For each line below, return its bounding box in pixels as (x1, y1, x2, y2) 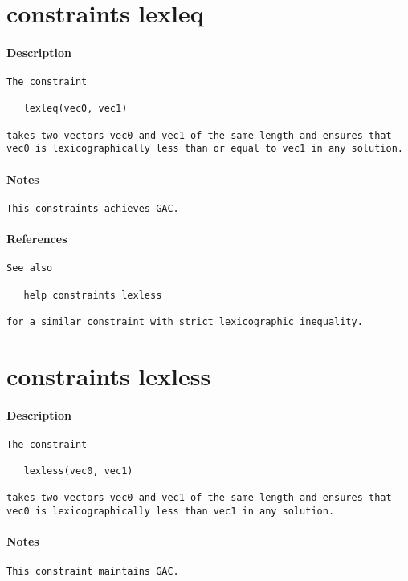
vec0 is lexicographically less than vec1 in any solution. (6, 506, 335, 518)
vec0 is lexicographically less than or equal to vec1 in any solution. (6, 143, 403, 155)
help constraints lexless (23, 289, 162, 301)
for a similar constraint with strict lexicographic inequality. (6, 315, 363, 327)
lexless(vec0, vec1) (23, 465, 133, 477)
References (6, 230, 67, 247)
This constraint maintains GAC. (6, 565, 179, 577)
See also (6, 262, 53, 274)
